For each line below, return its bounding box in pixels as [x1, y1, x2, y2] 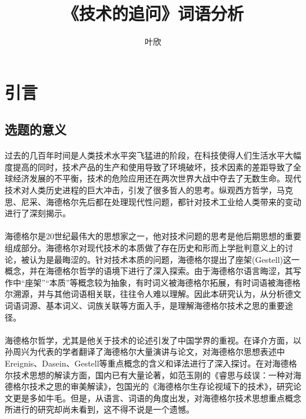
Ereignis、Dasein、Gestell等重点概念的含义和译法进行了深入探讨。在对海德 [5, 357, 289, 369]
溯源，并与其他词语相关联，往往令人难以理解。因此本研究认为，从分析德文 [12, 288, 301, 300]
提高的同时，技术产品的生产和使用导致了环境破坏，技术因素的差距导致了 [12, 160, 293, 173]
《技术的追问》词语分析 [62, 1, 244, 25]
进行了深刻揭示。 [5, 207, 71, 219]
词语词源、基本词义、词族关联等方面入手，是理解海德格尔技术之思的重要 [5, 299, 285, 311]
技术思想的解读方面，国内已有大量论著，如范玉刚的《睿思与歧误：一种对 [12, 368, 293, 381]
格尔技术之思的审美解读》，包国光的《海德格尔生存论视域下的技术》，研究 [12, 380, 293, 392]
